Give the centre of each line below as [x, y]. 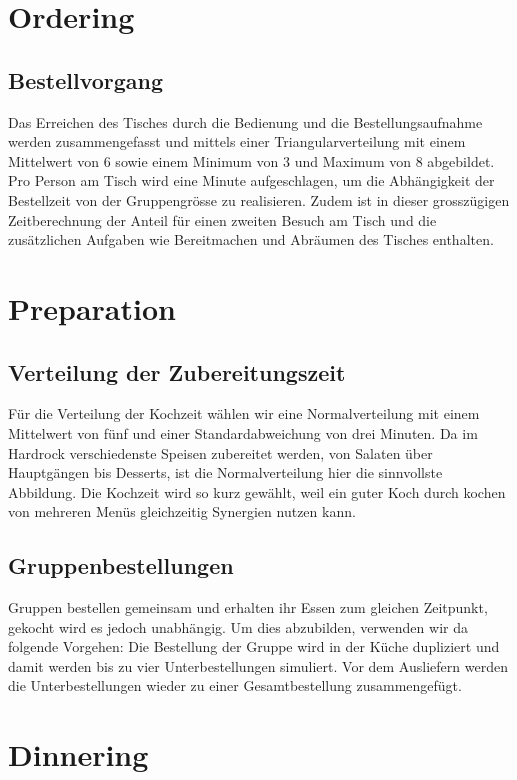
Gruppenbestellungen [121, 565]
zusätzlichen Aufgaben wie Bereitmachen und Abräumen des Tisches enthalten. [251, 239]
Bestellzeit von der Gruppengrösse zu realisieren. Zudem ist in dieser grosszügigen [259, 199]
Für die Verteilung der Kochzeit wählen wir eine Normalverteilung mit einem [244, 413]
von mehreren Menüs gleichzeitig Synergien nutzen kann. [182, 511]
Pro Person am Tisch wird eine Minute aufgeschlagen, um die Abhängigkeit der [251, 180]
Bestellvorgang [86, 79]
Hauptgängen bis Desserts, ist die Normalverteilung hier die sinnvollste [225, 472]
